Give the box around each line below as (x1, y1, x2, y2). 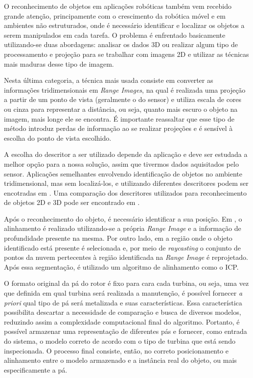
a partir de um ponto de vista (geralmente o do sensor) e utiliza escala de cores (4, 94, 242, 104)
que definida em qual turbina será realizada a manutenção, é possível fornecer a (4, 288, 243, 298)
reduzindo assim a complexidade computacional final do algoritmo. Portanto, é (4, 316, 240, 327)
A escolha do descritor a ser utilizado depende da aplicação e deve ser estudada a (4, 149, 248, 159)
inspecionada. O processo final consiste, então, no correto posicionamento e (4, 345, 229, 355)
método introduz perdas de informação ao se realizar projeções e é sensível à (4, 123, 233, 133)
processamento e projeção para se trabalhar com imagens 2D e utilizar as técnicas (4, 49, 249, 59)
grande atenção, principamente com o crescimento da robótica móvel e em (4, 10, 226, 21)
